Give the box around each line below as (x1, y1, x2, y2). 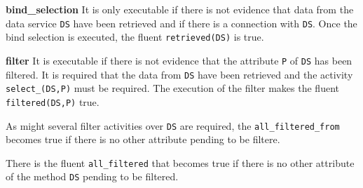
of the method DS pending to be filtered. (6, 169, 179, 184)
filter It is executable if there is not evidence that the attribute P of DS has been (6, 53, 352, 67)
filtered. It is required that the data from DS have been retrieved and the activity (6, 67, 353, 81)
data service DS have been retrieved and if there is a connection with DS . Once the (6, 15, 357, 30)
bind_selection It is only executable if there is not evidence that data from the (6, 2, 354, 16)
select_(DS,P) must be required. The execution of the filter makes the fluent (6, 81, 339, 95)
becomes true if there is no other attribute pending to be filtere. (6, 132, 280, 147)
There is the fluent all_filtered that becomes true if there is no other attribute (6, 155, 355, 170)
